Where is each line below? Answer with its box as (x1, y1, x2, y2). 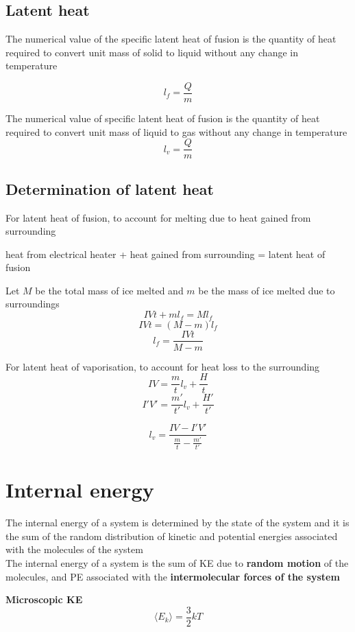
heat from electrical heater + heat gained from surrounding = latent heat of (5, 246, 326, 261)
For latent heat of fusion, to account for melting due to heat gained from (5, 210, 311, 224)
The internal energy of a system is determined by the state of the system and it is (5, 515, 350, 530)
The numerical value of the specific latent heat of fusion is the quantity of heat (5, 32, 336, 46)
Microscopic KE (5, 592, 83, 607)
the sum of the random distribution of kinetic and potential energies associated (5, 528, 338, 543)
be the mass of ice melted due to (198, 283, 335, 297)
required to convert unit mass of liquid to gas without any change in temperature (5, 124, 347, 139)
